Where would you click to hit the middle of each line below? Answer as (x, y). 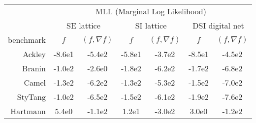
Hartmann (28, 111)
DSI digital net (218, 25)
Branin (34, 68)
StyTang (31, 97)
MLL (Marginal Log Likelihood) (151, 11)
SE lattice (83, 25)
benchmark (27, 40)
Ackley (34, 54)
